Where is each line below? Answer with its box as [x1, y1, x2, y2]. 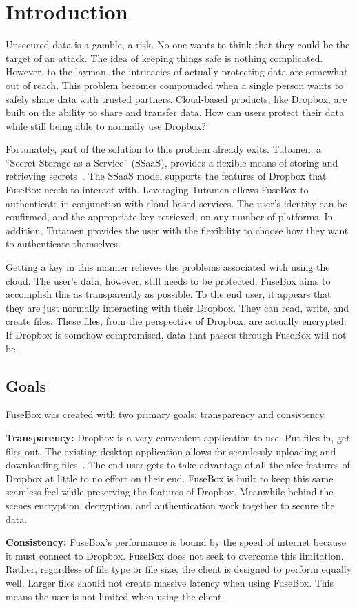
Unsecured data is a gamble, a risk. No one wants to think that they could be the [6, 37, 350, 52]
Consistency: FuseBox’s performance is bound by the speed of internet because [6, 535, 346, 549]
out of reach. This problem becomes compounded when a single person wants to [6, 77, 344, 92]
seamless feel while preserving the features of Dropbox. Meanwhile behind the [6, 484, 334, 499]
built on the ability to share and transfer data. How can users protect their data [6, 105, 344, 120]
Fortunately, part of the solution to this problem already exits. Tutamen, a [6, 142, 321, 156]
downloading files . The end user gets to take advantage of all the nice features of [6, 457, 350, 472]
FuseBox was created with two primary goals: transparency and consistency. [6, 407, 327, 421]
